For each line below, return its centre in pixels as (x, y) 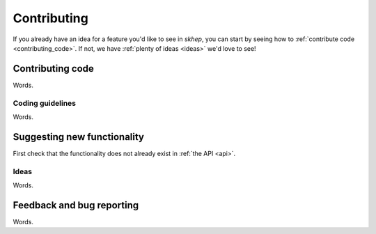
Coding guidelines (45, 103)
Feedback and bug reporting (76, 205)
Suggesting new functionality (79, 137)
